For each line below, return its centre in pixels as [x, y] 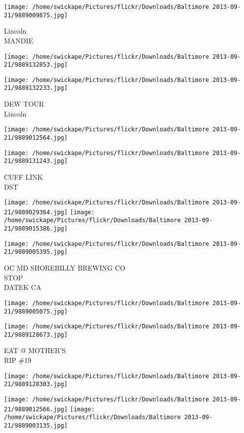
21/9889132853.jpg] [36, 65]
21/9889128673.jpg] [36, 335]
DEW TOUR [24, 104]
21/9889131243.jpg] [36, 161]
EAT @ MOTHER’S [35, 350]
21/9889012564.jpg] [36, 138]
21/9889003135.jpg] [36, 425]
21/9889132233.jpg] [36, 88]
